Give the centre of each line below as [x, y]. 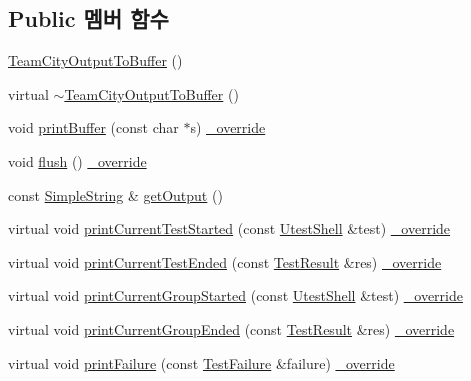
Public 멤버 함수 [88, 18]
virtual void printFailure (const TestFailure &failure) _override [201, 362]
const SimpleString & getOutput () [115, 194]
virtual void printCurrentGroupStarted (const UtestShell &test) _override [235, 295]
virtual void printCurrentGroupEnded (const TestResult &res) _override [231, 328]
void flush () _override [77, 160]
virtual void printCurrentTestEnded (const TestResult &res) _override [225, 261]
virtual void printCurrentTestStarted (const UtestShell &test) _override [229, 228]
